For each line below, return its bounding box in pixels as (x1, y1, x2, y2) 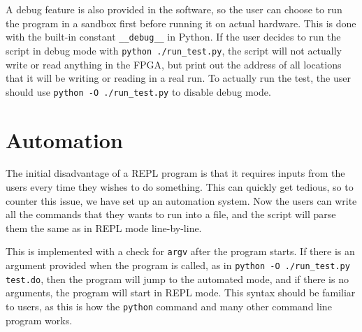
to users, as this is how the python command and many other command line (6, 299, 332, 313)
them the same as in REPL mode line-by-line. (6, 220, 202, 235)
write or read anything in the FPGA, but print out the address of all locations (6, 57, 342, 71)
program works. (6, 312, 73, 327)
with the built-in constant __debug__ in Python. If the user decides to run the (6, 29, 341, 44)
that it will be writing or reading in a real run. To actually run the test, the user (6, 71, 351, 85)
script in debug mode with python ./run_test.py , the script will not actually (6, 43, 342, 57)
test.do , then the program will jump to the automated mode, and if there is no (6, 271, 349, 286)
